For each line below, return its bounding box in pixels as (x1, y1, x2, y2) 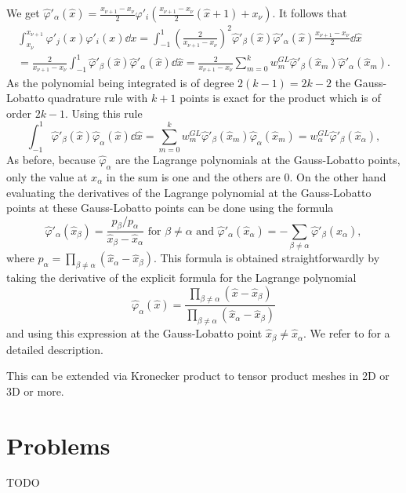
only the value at (6, 168, 88, 184)
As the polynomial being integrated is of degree (6, 74, 234, 90)
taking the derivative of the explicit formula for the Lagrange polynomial (6, 269, 357, 286)
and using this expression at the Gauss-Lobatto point (6, 325, 263, 341)
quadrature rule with (48, 89, 148, 106)
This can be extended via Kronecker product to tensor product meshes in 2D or (6, 367, 390, 384)
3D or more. (6, 382, 64, 399)
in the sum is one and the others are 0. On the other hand (106, 168, 386, 184)
